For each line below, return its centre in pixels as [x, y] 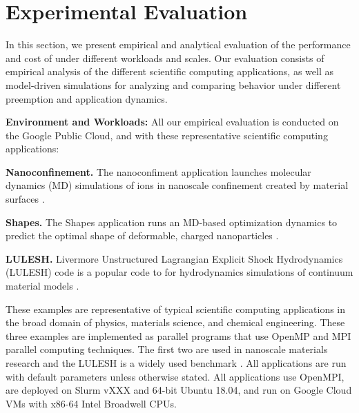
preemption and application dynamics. [87, 98]
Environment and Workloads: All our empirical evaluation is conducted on [172, 122]
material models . [42, 286]
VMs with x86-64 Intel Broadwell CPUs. [91, 403]
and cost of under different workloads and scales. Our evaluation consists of [165, 58]
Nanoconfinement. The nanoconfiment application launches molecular [158, 171]
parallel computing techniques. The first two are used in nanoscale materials [167, 349]
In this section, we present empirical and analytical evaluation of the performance [178, 44]
